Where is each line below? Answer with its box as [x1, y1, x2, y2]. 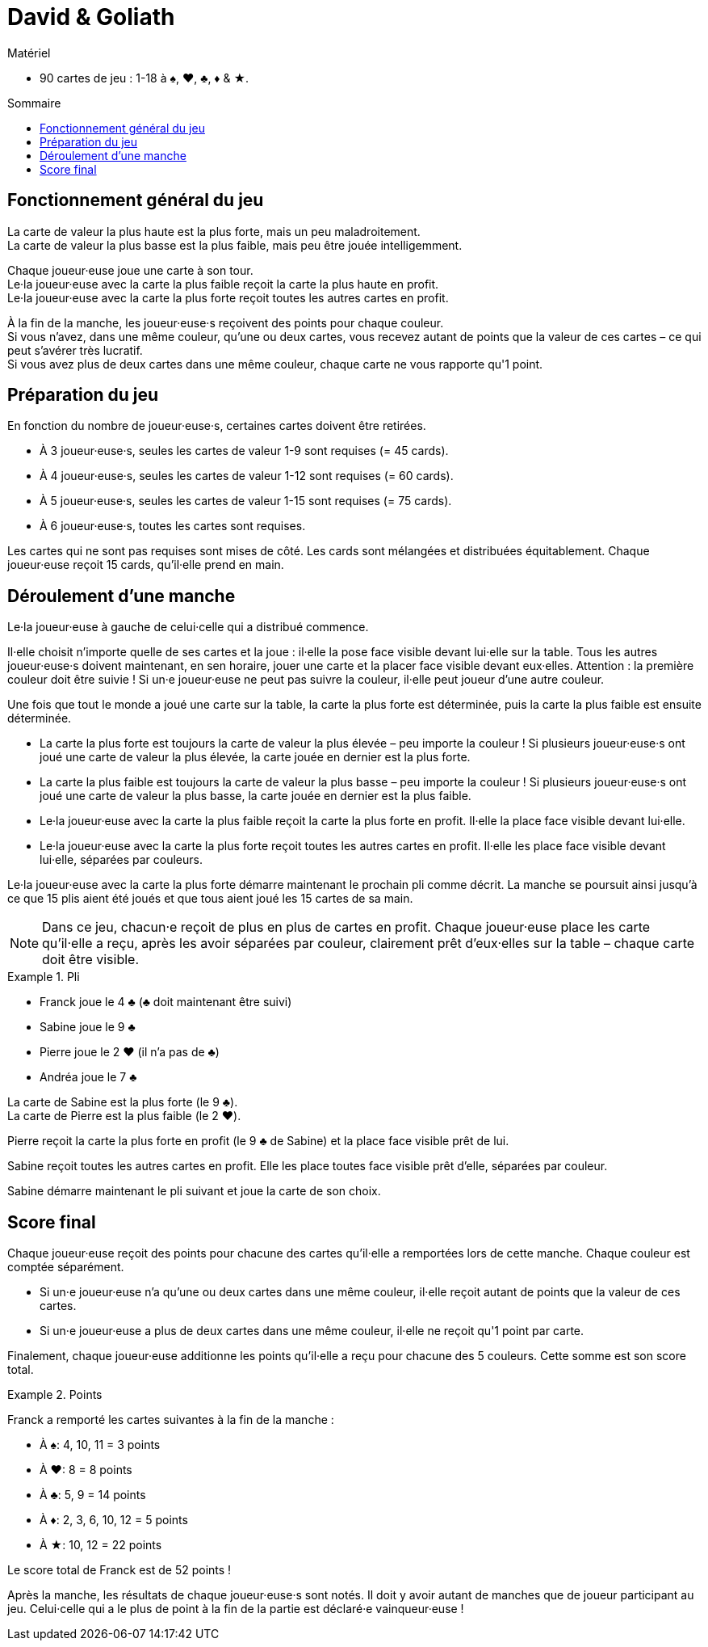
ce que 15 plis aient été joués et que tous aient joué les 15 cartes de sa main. [7, 891, 413, 906]
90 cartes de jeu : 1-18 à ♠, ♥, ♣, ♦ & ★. [40, 70, 249, 85]
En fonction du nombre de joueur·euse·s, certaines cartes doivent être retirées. [7, 419, 426, 433]
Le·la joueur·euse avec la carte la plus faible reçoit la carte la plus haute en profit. [7, 276, 439, 291]
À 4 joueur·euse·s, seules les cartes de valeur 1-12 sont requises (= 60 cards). [40, 469, 454, 483]
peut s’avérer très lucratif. [7, 343, 143, 357]
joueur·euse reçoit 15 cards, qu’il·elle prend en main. [7, 558, 284, 572]
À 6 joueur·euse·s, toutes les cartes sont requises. [40, 519, 306, 533]
